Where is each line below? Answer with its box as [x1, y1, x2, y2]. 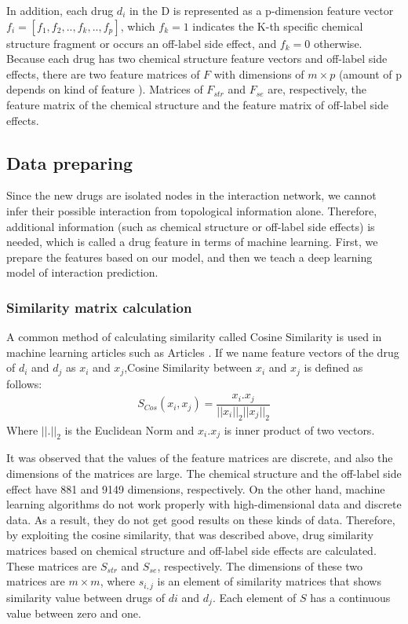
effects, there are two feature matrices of [6, 65, 200, 82]
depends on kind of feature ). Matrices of [6, 81, 203, 97]
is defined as [304, 359, 363, 376]
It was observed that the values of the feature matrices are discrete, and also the [6, 450, 393, 466]
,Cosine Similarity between [124, 359, 253, 376]
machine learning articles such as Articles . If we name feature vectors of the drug [6, 343, 399, 360]
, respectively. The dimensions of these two [157, 557, 363, 574]
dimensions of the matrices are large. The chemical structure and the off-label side [6, 465, 402, 482]
